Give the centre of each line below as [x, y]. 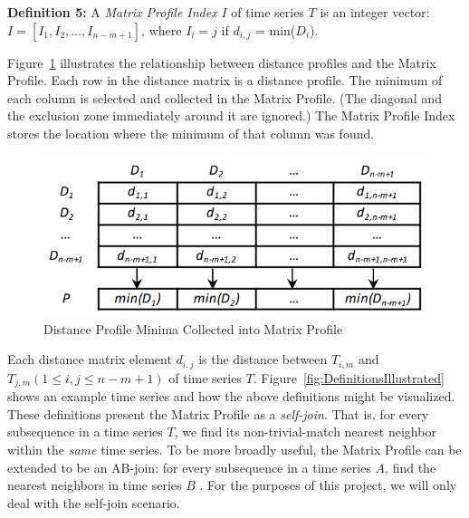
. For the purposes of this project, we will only [328, 485]
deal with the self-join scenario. [94, 502]
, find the [411, 467]
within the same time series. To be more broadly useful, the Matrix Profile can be [234, 449]
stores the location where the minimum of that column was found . [191, 133]
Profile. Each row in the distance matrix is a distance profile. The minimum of [225, 80]
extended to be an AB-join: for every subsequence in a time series [189, 467]
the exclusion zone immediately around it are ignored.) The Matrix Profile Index [231, 115]
